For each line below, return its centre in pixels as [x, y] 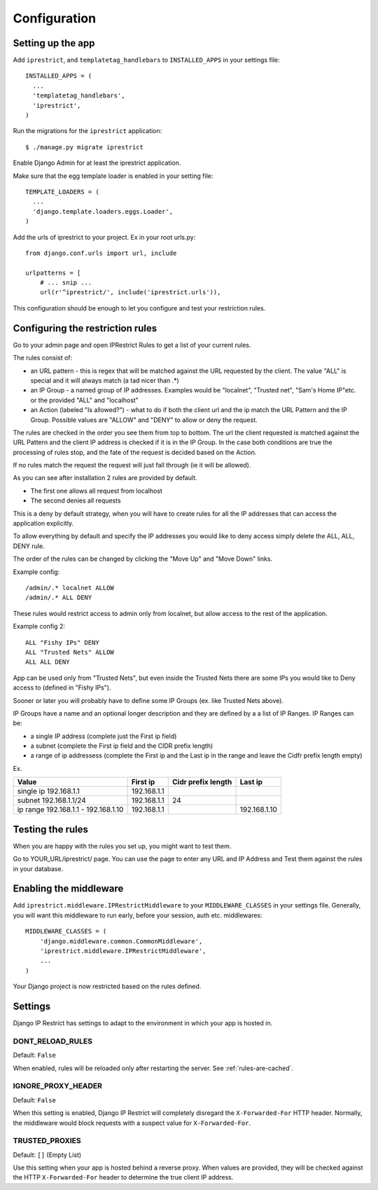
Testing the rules [51, 829]
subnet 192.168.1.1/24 [52, 800]
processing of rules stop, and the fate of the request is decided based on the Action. [135, 452]
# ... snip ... [66, 283]
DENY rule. [29, 546]
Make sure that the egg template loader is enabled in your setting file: [113, 176]
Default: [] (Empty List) [47, 1155]
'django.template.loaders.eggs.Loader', [103, 211]
